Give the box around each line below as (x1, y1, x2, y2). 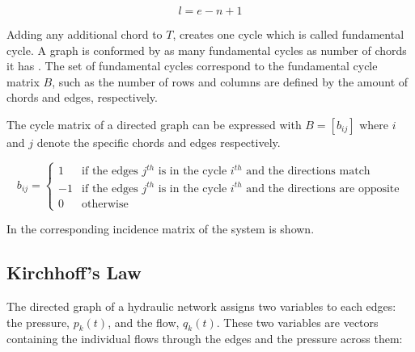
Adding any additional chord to (6, 26, 163, 42)
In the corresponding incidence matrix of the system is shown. (6, 220, 315, 237)
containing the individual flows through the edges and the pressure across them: (6, 330, 403, 347)
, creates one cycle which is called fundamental (172, 26, 404, 42)
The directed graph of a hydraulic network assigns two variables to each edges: (6, 297, 396, 314)
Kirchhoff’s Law (6, 260, 142, 285)
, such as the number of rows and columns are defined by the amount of (52, 73, 409, 90)
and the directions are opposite (246, 182, 400, 195)
